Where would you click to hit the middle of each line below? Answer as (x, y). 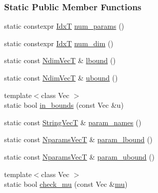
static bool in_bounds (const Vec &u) (64, 105)
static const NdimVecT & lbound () (60, 60)
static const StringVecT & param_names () (73, 122)
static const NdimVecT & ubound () (61, 78)
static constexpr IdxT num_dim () (59, 43)
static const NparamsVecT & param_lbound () (78, 139)
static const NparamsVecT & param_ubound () (80, 156)
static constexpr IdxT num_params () (64, 26)
